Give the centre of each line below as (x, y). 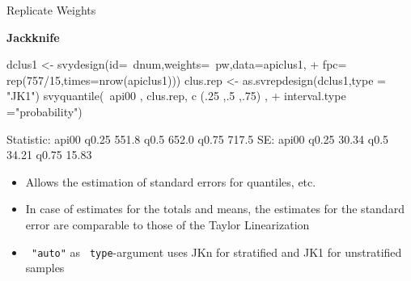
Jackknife (33, 37)
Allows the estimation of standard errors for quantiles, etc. (171, 181)
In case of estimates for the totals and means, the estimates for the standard (215, 209)
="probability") (44, 111)
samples (45, 268)
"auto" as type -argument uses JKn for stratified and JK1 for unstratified (216, 252)
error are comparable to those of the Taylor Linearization (167, 224)
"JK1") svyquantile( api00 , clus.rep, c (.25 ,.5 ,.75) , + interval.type (176, 96)
